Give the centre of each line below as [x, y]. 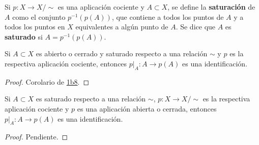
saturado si [24, 36]
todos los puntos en [35, 27]
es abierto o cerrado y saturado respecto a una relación [122, 53]
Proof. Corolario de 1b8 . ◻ [47, 81]
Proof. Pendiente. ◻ [36, 137]
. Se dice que [196, 27]
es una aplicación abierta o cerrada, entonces [147, 108]
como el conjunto [39, 16]
